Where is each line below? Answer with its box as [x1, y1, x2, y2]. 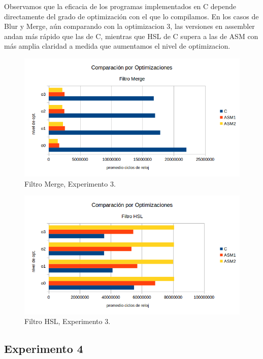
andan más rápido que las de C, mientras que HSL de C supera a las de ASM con [4, 30, 258, 41]
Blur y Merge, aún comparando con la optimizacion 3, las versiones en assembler [4, 21, 255, 31]
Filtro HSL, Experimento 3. [24, 316, 111, 327]
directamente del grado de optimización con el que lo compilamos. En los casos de [4, 11, 259, 21]
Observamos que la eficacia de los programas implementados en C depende [4, 1, 237, 11]
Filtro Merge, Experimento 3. [24, 178, 116, 189]
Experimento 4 [4, 341, 83, 356]
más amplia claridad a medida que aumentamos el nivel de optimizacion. [4, 41, 231, 51]
